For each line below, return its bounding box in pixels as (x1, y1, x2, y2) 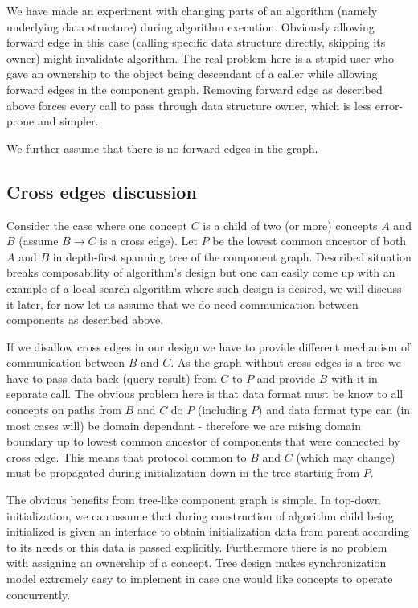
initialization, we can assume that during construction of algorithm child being (6, 507, 394, 524)
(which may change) (296, 448, 395, 465)
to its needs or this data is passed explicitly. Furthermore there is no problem (6, 538, 387, 555)
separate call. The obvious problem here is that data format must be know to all (6, 385, 404, 402)
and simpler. (37, 113, 99, 129)
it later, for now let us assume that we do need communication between (6, 295, 359, 312)
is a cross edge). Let (100, 232, 198, 249)
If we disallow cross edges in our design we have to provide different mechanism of (6, 338, 411, 355)
